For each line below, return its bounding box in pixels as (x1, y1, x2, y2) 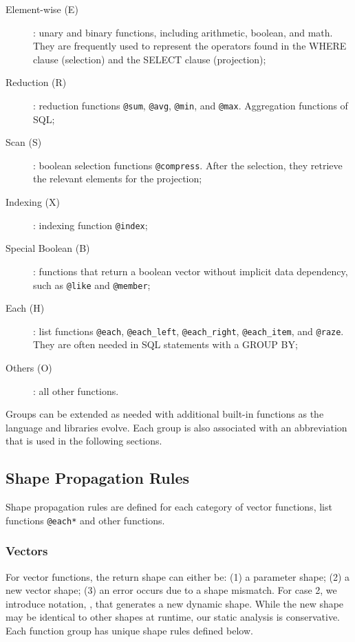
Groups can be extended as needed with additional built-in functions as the (6, 407, 324, 421)
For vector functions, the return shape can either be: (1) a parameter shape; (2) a (6, 569, 350, 584)
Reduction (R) (6, 75, 67, 89)
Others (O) (6, 361, 52, 374)
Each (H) (6, 301, 45, 315)
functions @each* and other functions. (6, 513, 165, 527)
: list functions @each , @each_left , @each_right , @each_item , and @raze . (33, 323, 344, 338)
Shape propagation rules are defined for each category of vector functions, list (6, 500, 332, 514)
